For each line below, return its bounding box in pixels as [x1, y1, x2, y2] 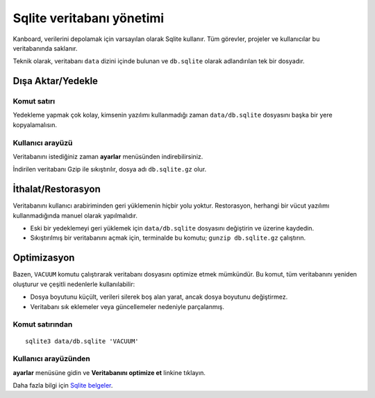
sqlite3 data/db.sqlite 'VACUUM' [25, 337, 139, 345]
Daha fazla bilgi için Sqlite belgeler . [12, 381, 113, 390]
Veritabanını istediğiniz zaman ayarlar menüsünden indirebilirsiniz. [12, 153, 203, 161]
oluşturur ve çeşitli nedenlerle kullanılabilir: [12, 280, 135, 288]
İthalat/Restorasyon [12, 183, 101, 195]
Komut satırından [12, 320, 73, 329]
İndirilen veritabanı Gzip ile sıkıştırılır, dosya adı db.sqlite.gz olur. [12, 165, 207, 174]
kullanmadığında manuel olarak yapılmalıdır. [12, 211, 138, 219]
